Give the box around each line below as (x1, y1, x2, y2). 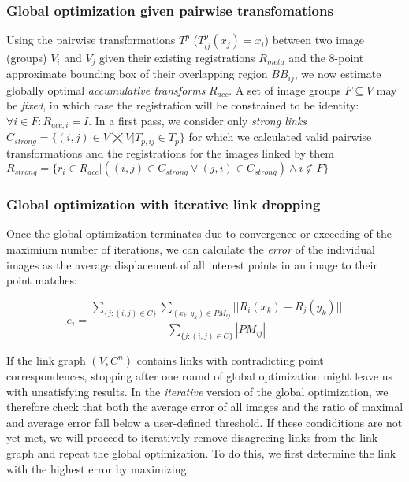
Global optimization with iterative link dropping (6, 195, 321, 214)
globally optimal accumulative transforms (6, 81, 206, 98)
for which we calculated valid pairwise (188, 128, 372, 145)
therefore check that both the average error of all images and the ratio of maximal (6, 399, 403, 415)
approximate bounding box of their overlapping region (6, 65, 268, 82)
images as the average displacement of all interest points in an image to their (6, 256, 378, 273)
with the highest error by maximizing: (6, 460, 190, 476)
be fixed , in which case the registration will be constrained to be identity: (6, 97, 359, 113)
